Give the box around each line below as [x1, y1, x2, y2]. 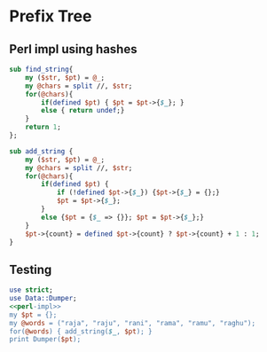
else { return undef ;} [41, 106, 125, 115]
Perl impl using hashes [9, 42, 137, 57]
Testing [9, 262, 52, 277]
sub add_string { [9, 146, 74, 156]
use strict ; [9, 286, 53, 294]
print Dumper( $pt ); [9, 335, 82, 344]
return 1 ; [25, 122, 62, 132]
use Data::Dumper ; [9, 294, 77, 303]
